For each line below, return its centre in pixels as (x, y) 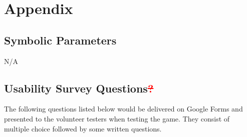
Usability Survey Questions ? (79, 88)
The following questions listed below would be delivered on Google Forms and (124, 109)
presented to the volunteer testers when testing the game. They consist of (117, 118)
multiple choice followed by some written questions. (83, 128)
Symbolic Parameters (60, 40)
